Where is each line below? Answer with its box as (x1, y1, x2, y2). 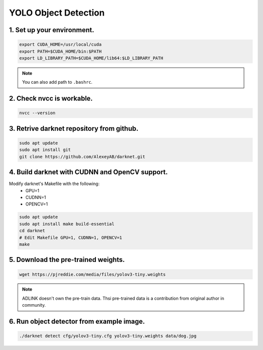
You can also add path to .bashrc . (22, 79, 93, 85)
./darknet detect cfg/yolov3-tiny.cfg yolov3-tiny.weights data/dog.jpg (19, 333, 197, 339)
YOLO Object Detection (9, 7, 105, 18)
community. (22, 302, 46, 308)
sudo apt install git (19, 147, 71, 153)
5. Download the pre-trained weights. (9, 256, 125, 264)
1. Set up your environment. (9, 26, 94, 34)
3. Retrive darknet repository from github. (9, 124, 139, 132)
